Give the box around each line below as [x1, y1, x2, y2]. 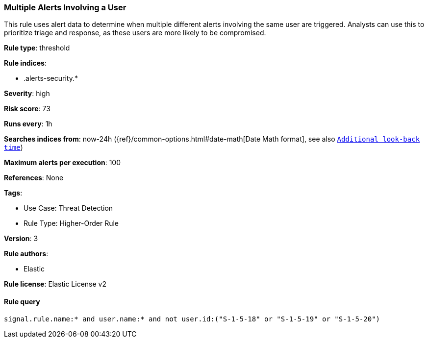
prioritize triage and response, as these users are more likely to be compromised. [4, 28, 266, 37]
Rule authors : [4, 249, 49, 258]
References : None [4, 173, 64, 182]
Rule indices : [4, 59, 47, 68]
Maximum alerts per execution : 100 [4, 158, 121, 167]
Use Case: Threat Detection [24, 204, 113, 213]
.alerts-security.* [24, 74, 78, 83]
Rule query [4, 297, 40, 306]
